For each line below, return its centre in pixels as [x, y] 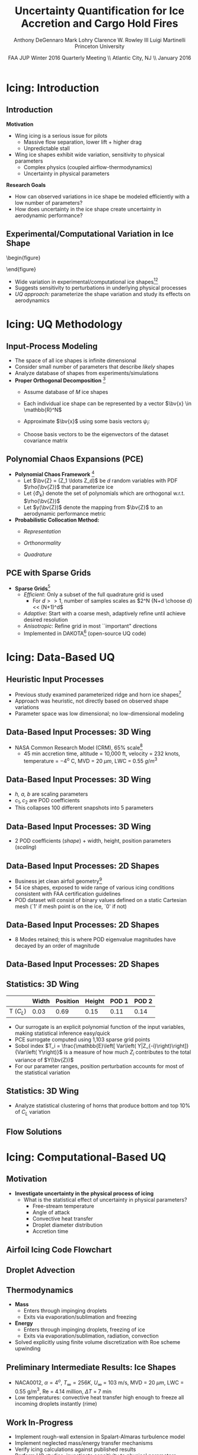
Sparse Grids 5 [32, 587]
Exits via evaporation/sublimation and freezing [80, 1317]
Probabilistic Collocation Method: [57, 520]
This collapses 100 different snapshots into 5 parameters [84, 808]
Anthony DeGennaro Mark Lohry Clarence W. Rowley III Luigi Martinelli [100, 40]
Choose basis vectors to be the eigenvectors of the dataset [96, 434]
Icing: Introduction [53, 88]
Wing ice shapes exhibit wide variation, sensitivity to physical [90, 154]
